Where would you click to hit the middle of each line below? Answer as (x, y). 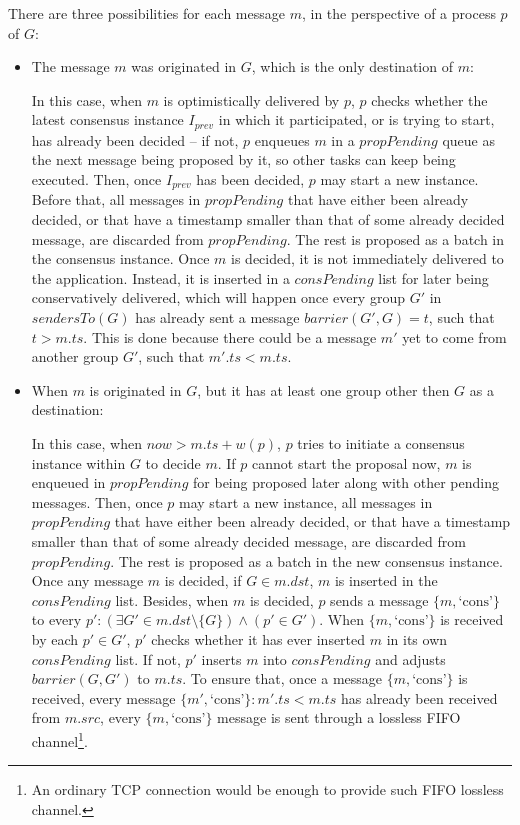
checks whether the (429, 99)
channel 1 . (59, 739)
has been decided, (250, 179)
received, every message (103, 697)
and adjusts (410, 658)
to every (56, 619)
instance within (78, 462)
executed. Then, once (96, 179)
